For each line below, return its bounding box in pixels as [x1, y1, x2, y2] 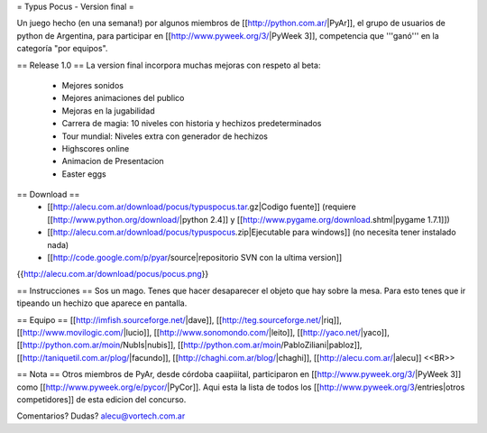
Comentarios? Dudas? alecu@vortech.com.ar [16, 410, 186, 421]
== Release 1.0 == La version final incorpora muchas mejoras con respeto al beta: [16, 60, 321, 70]
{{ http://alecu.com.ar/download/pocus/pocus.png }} [16, 269, 209, 280]
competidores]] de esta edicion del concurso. [16, 393, 187, 405]
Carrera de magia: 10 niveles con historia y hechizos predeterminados [61, 118, 322, 129]
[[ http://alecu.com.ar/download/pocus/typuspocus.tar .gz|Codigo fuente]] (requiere [47, 201, 356, 212]
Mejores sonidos [61, 79, 124, 90]
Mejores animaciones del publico [61, 93, 185, 104]
